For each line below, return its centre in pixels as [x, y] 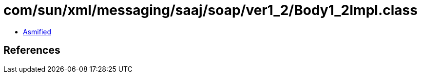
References [32, 50]
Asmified [37, 31]
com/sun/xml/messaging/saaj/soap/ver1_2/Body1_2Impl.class [210, 10]
